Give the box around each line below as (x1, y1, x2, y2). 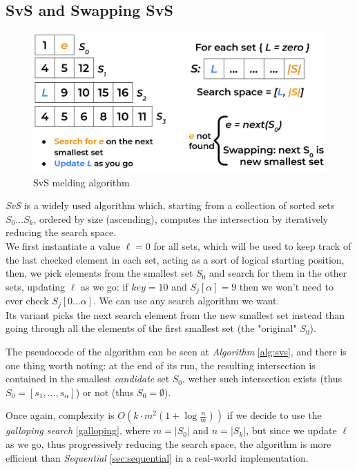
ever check (6, 293, 49, 308)
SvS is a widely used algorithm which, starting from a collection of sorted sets (6, 198, 335, 213)
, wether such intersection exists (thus (182, 371, 342, 386)
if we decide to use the (226, 408, 322, 422)
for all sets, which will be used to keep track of (153, 239, 351, 253)
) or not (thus (75, 384, 134, 399)
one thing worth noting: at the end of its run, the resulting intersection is (6, 358, 316, 372)
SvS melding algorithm (33, 175, 130, 189)
